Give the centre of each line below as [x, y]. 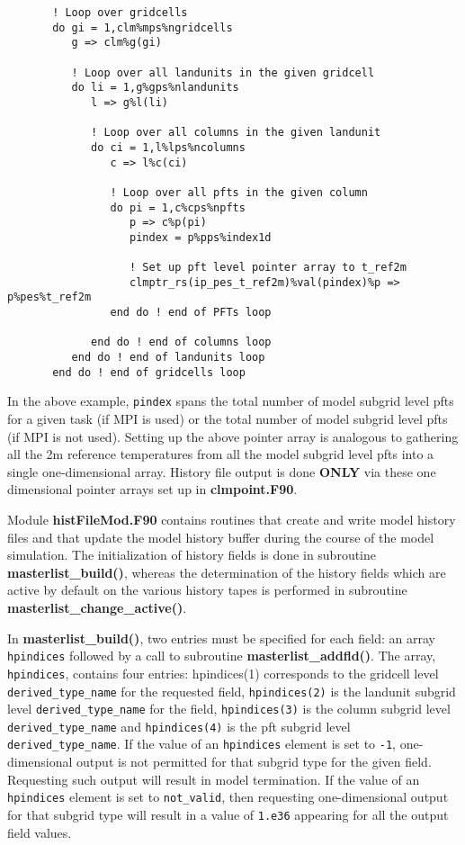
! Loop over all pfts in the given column [239, 192]
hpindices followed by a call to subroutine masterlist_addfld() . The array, [222, 656]
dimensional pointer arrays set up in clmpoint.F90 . [152, 489]
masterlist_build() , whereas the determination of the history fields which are [227, 572]
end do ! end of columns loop [181, 342]
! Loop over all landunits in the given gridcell [223, 72]
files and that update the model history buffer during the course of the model [221, 537]
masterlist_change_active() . [97, 607]
